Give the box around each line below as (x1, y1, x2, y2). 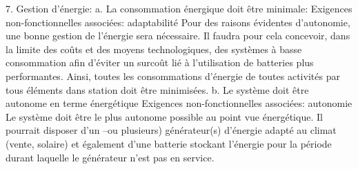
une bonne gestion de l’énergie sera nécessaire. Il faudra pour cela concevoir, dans (6, 28, 350, 43)
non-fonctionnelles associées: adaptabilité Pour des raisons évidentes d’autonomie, (6, 14, 350, 29)
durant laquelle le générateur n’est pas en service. (6, 150, 215, 164)
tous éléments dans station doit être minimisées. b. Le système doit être (6, 82, 309, 97)
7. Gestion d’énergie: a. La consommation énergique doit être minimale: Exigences (6, 1, 352, 15)
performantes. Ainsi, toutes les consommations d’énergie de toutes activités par (6, 68, 340, 83)
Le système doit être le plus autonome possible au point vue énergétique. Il (6, 109, 323, 123)
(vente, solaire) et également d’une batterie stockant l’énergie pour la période (6, 136, 332, 150)
